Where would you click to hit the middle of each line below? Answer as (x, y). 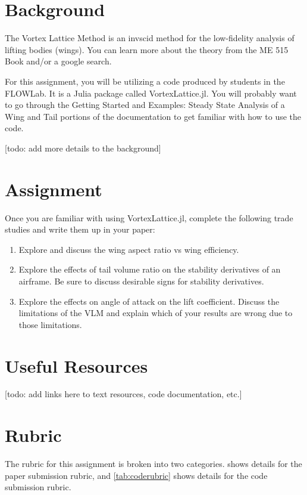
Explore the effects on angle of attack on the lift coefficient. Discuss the (149, 301)
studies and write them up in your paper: (80, 229)
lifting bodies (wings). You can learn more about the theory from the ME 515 (147, 49)
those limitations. (50, 324)
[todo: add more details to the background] (83, 148)
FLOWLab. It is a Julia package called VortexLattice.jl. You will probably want (151, 93)
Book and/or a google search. (58, 61)
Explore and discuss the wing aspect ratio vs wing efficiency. (129, 249)
